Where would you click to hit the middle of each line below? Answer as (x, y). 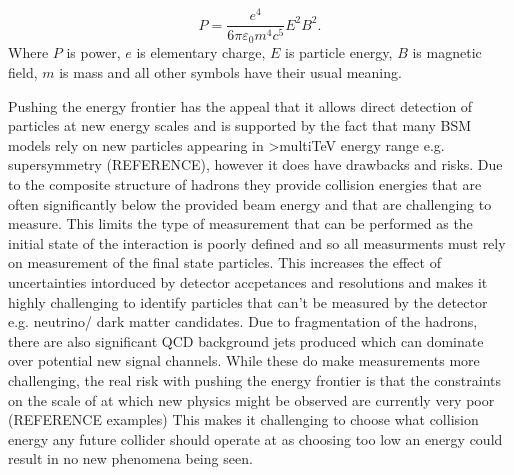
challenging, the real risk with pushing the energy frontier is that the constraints (254, 379)
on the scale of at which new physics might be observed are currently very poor (251, 399)
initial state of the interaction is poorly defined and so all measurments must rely (257, 242)
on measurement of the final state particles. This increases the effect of (224, 262)
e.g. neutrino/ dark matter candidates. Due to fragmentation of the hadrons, (243, 321)
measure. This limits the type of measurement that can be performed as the (240, 223)
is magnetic (447, 52)
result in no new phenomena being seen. (130, 458)
